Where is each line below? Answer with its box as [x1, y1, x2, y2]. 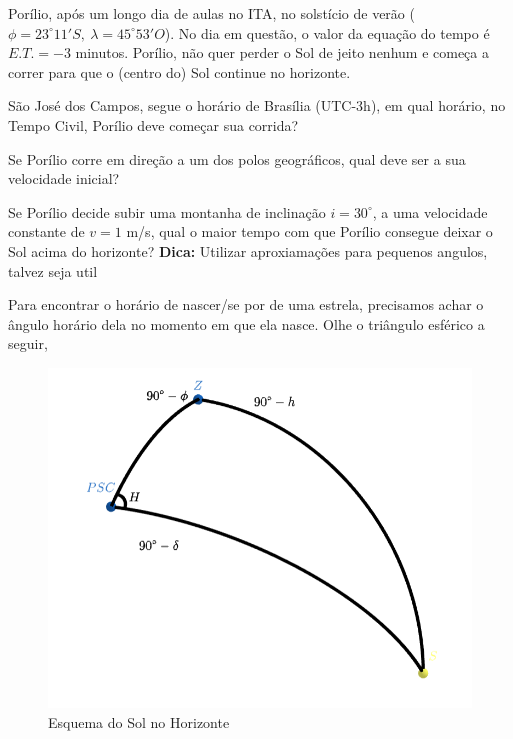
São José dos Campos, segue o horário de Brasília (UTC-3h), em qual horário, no [8, 95, 506, 116]
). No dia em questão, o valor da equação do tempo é [164, 22, 490, 43]
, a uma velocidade [372, 201, 488, 222]
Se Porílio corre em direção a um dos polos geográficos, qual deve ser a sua [8, 148, 466, 169]
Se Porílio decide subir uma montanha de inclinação [8, 201, 326, 222]
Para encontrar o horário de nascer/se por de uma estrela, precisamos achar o [8, 294, 484, 315]
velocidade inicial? [8, 168, 120, 189]
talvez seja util [8, 260, 98, 281]
